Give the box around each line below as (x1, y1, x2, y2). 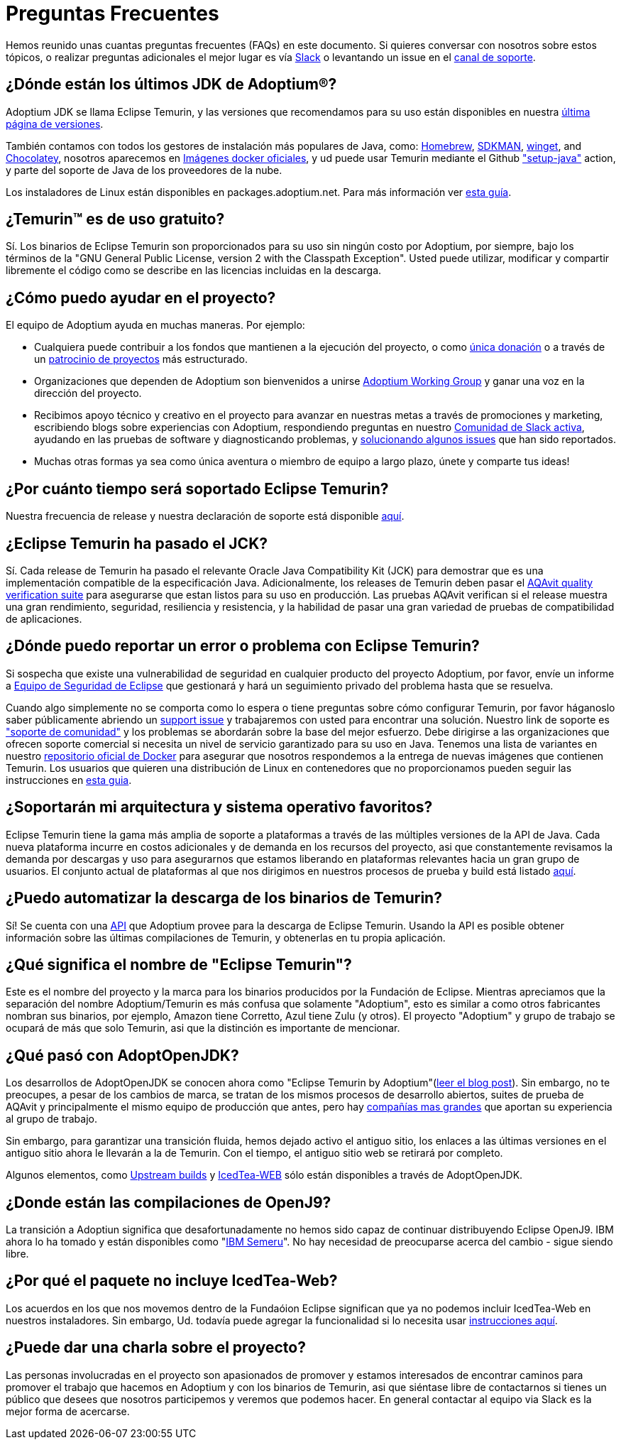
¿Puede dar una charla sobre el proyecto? (6, 1338, 306, 1357)
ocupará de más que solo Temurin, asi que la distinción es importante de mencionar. (6, 1022, 400, 1035)
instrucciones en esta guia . (6, 773, 132, 786)
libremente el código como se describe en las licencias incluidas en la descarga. (6, 264, 382, 277)
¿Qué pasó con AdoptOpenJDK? (6, 1046, 239, 1064)
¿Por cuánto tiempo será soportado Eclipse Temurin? (6, 479, 389, 498)
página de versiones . (6, 117, 104, 130)
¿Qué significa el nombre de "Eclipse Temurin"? (6, 955, 352, 974)
